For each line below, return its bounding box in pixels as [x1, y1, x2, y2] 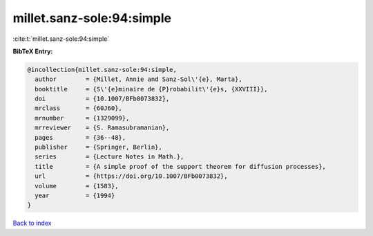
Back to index [12, 219, 52, 228]
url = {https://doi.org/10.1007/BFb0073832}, [35, 172, 228, 180]
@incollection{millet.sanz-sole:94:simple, [27, 66, 178, 73]
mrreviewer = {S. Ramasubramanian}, [35, 124, 170, 131]
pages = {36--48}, [35, 134, 126, 141]
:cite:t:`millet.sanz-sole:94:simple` [12, 35, 110, 43]
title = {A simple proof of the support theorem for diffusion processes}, [35, 163, 326, 170]
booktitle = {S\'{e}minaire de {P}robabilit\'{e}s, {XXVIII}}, [35, 85, 268, 93]
